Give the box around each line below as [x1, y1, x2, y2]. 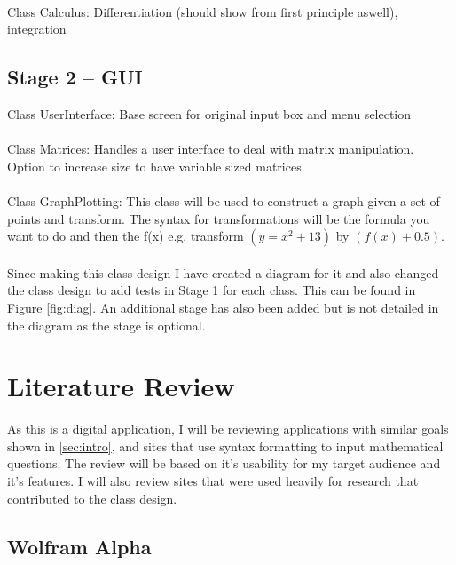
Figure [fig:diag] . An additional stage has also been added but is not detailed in [7, 298, 439, 316]
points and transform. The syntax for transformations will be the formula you [7, 209, 430, 227]
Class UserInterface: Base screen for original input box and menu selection [7, 104, 412, 123]
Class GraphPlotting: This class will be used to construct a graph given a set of [7, 191, 440, 210]
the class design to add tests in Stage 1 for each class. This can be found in [7, 281, 416, 299]
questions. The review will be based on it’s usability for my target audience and [7, 454, 441, 473]
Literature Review [7, 368, 235, 404]
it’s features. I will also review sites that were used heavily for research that [7, 472, 419, 490]
